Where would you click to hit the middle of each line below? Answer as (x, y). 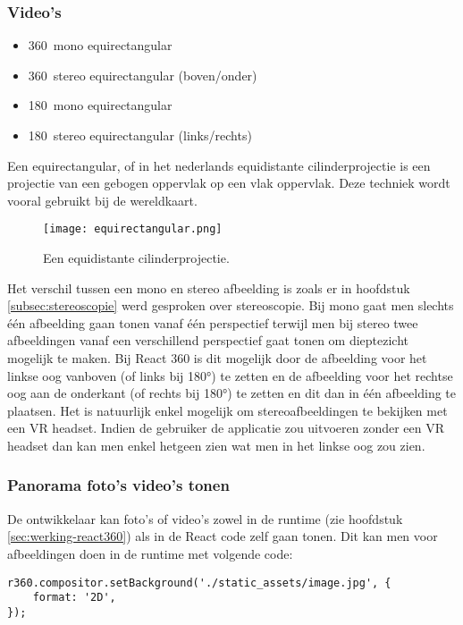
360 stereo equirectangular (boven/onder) (143, 75)
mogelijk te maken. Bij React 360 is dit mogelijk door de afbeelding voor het (217, 358)
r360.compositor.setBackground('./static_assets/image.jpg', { (199, 583)
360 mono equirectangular (100, 45)
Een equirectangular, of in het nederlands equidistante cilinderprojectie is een (219, 165)
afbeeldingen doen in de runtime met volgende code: (150, 553)
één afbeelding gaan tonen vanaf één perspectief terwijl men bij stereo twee (213, 322)
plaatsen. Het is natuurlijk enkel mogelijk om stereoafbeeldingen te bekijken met (227, 410)
